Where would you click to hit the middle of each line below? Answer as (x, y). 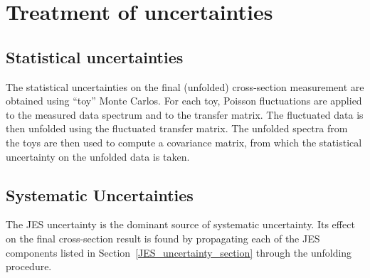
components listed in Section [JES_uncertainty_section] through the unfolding (179, 252)
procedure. (29, 266)
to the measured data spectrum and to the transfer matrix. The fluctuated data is (185, 114)
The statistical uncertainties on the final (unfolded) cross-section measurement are (185, 86)
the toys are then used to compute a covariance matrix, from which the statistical (184, 142)
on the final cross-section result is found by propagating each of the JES (163, 238)
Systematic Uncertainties (100, 194)
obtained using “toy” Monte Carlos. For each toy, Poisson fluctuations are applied (184, 101)
